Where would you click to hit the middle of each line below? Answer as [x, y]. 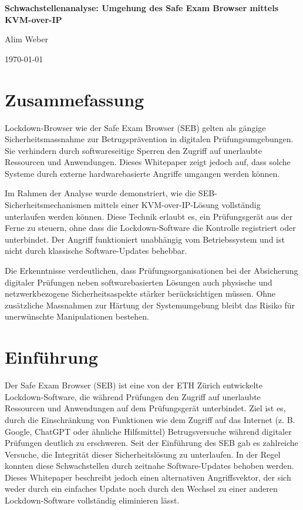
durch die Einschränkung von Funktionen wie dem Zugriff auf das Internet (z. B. [150, 419]
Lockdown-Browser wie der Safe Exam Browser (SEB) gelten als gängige [135, 127]
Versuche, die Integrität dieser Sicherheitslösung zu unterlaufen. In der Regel [143, 454]
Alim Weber [26, 39]
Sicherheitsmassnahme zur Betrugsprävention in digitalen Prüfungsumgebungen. [149, 139]
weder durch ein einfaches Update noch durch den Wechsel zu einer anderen [141, 489]
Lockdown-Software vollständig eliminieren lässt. [92, 500]
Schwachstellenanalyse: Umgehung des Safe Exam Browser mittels [142, 8]
